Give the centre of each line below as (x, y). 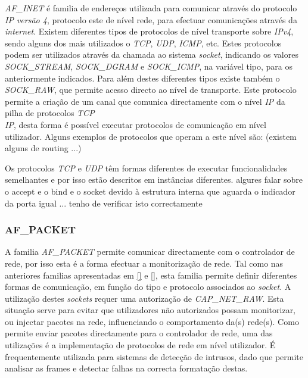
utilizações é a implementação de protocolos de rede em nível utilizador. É (140, 345)
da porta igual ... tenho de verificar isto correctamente (104, 203)
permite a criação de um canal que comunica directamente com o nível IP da (145, 101)
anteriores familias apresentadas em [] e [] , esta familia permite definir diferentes (151, 275)
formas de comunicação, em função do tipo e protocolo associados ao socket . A (148, 287)
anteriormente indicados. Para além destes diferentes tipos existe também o (142, 78)
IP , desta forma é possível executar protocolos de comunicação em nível (136, 124)
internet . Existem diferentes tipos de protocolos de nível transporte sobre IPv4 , (149, 31)
